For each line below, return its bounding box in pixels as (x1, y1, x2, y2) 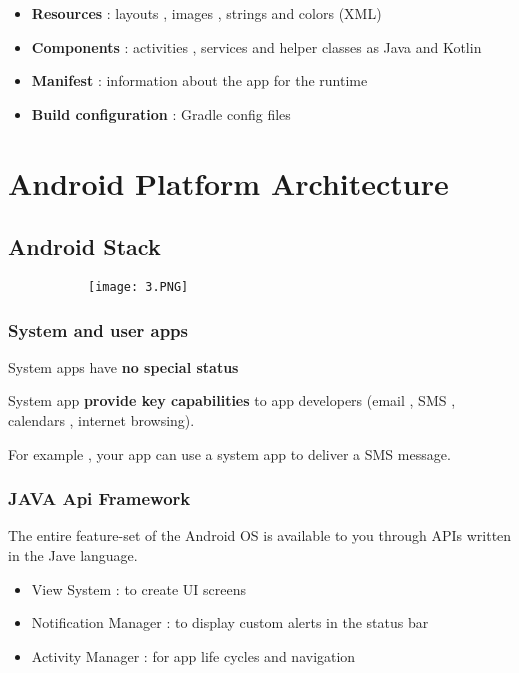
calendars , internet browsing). (8, 410, 195, 431)
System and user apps (8, 317, 189, 342)
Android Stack (8, 231, 161, 262)
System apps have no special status (8, 356, 239, 377)
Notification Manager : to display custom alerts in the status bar (31, 612, 429, 633)
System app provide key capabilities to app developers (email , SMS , (8, 390, 456, 411)
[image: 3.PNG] (88, 279, 189, 294)
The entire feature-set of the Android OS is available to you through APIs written (8, 525, 512, 546)
